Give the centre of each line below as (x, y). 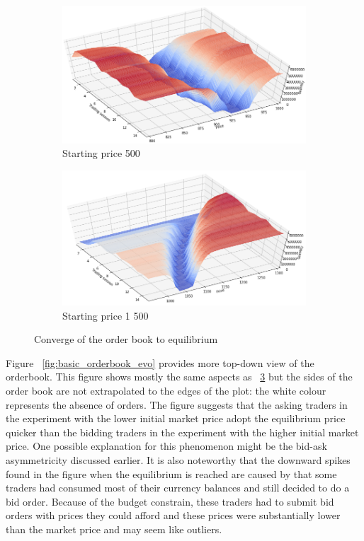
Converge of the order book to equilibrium (126, 339)
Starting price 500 (101, 153)
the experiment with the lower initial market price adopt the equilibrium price (176, 418)
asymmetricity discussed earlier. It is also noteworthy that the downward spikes (178, 459)
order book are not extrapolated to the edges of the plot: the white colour (166, 390)
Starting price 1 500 (106, 315)
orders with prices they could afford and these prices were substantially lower (173, 515)
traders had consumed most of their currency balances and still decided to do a (178, 488)
